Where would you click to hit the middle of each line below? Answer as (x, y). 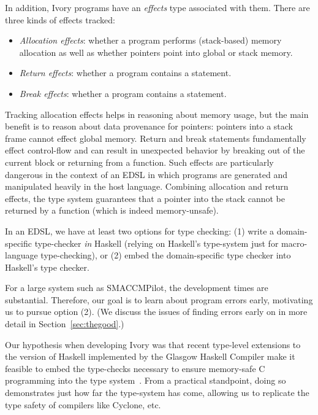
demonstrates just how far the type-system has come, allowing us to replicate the (157, 393)
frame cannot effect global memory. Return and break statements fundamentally (156, 138)
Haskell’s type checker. (47, 267)
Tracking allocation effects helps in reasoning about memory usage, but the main (157, 114)
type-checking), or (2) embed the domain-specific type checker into (166, 255)
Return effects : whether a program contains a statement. (125, 73)
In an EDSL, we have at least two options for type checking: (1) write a (140, 231)
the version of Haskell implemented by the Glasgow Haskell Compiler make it (150, 356)
